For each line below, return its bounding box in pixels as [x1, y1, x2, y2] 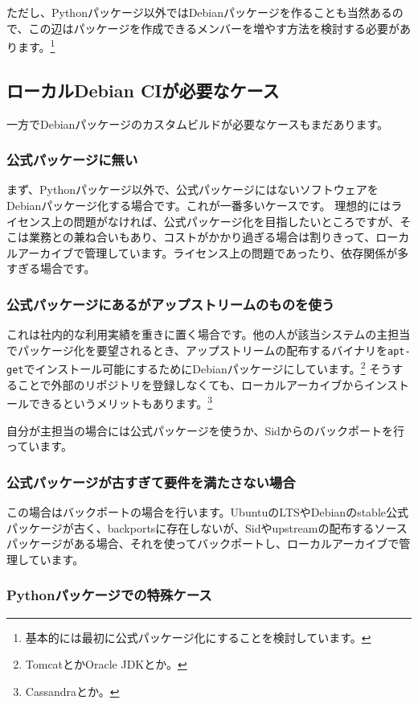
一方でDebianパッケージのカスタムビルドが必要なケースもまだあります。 [6, 115, 388, 132]
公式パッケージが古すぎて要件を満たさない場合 [6, 471, 296, 492]
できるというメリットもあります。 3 [28, 393, 213, 412]
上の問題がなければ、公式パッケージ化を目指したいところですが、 [51, 212, 400, 229]
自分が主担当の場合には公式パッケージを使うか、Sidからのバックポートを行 [6, 422, 404, 438]
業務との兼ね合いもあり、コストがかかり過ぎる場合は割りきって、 [28, 228, 376, 245]
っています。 [6, 438, 72, 455]
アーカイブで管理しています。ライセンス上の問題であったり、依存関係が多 [17, 244, 409, 261]
